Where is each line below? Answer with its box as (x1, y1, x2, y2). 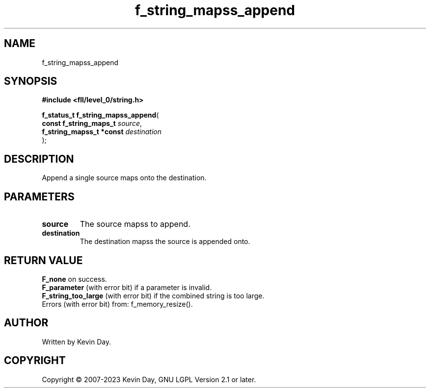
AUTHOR (4, 317, 49, 329)
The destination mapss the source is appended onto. (80, 237, 250, 246)
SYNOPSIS (4, 75, 57, 88)
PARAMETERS (4, 190, 75, 203)
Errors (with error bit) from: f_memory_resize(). (42, 299, 193, 308)
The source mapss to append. (80, 219, 190, 229)
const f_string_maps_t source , (42, 119, 142, 128)
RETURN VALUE (4, 254, 83, 267)
